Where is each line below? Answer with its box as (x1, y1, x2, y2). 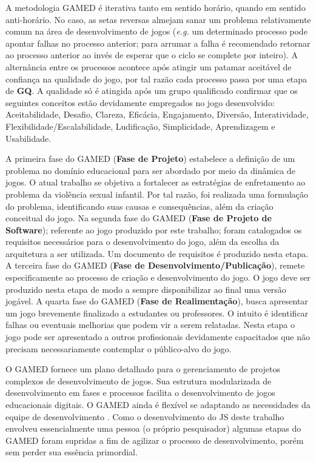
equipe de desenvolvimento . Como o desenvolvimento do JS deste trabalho (5, 410, 284, 423)
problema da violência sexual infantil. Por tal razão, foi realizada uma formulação (5, 187, 309, 200)
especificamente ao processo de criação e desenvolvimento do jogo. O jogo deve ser (5, 271, 311, 284)
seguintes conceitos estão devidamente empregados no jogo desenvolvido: (5, 96, 275, 109)
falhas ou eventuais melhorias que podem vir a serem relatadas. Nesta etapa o (5, 318, 295, 331)
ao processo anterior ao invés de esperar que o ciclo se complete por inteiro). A (5, 49, 298, 61)
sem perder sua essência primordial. (5, 446, 138, 458)
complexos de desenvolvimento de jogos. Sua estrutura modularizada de (5, 374, 272, 387)
